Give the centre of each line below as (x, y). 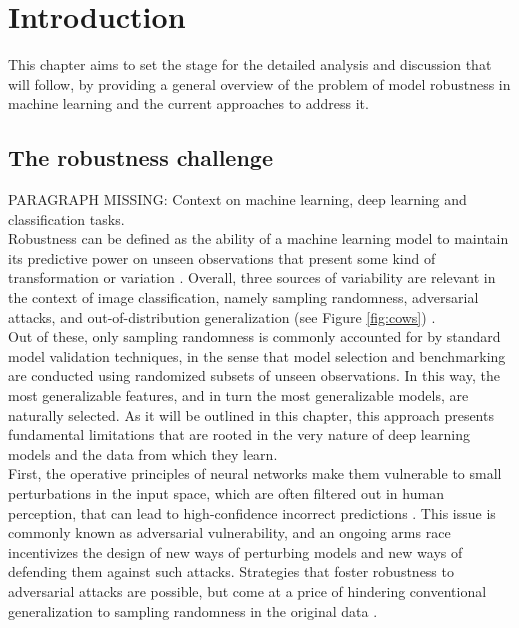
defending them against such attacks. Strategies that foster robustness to (231, 571)
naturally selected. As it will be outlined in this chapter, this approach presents (251, 414)
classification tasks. (66, 218)
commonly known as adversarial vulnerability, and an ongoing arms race (229, 532)
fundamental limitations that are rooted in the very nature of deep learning (239, 434)
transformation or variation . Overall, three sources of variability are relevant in (252, 277)
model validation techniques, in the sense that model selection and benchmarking (257, 355)
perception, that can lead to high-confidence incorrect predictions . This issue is (252, 512)
